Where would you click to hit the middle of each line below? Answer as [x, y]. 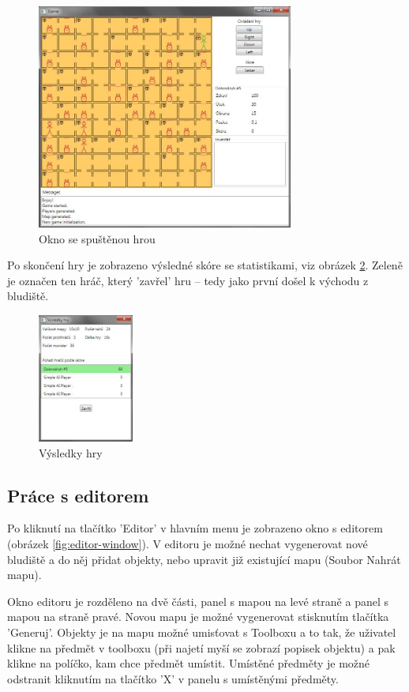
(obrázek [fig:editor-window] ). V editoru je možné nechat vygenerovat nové [188, 543]
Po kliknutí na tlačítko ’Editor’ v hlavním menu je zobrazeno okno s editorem [195, 528]
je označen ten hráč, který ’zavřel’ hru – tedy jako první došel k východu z [188, 280]
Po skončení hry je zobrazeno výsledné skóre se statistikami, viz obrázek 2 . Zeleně [205, 265]
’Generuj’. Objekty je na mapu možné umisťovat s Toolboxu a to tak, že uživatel [202, 632]
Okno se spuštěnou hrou [97, 238]
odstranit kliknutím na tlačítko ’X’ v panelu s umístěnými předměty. [173, 678]
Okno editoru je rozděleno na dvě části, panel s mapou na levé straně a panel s [198, 601]
